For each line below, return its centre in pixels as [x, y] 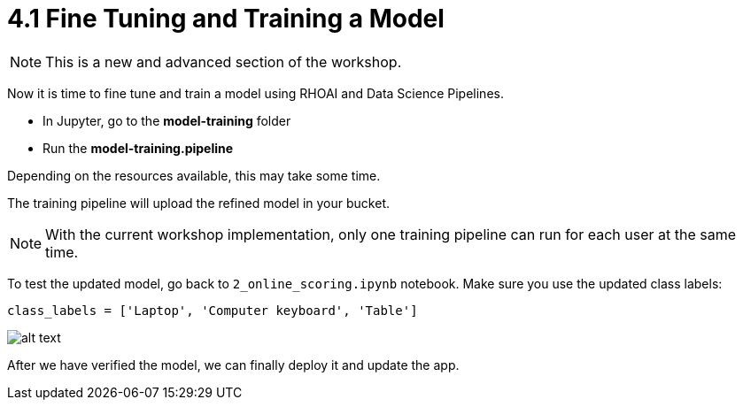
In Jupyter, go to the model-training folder [167, 120]
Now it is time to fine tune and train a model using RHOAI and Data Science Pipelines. [255, 93]
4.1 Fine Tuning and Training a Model [226, 19]
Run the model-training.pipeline [138, 148]
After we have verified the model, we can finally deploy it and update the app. [233, 365]
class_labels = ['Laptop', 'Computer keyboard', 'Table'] [213, 310]
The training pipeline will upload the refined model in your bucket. [198, 203]
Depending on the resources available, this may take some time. [194, 175]
